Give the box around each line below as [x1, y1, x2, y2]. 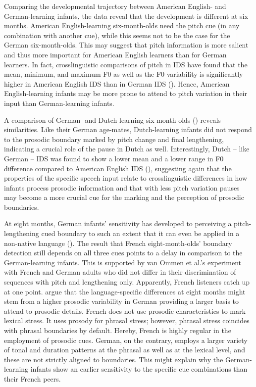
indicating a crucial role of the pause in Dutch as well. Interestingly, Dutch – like [4, 144, 250, 154]
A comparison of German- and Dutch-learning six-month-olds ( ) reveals [4, 114, 221, 125]
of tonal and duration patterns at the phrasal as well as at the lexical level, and [4, 344, 245, 355]
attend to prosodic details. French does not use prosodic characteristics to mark [4, 305, 246, 316]
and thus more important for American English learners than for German [4, 49, 227, 59]
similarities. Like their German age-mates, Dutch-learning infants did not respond [4, 124, 252, 135]
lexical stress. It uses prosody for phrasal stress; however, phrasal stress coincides [4, 315, 250, 326]
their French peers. [4, 373, 61, 384]
